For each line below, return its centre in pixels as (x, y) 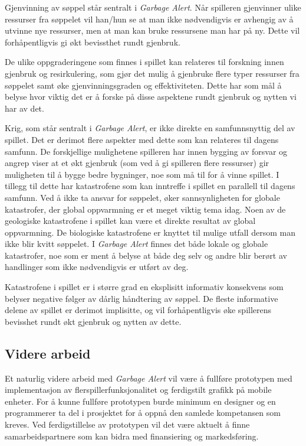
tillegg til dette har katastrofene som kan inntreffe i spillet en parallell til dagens (150, 186)
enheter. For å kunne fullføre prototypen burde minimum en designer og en (140, 401)
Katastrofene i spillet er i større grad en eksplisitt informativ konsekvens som (144, 287)
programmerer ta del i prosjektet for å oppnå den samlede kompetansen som (143, 413)
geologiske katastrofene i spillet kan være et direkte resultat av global (130, 221)
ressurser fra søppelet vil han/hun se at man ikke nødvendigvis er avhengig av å (149, 19)
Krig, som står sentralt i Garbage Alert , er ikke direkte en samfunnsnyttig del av (150, 128)
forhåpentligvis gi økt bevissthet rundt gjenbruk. (93, 42)
